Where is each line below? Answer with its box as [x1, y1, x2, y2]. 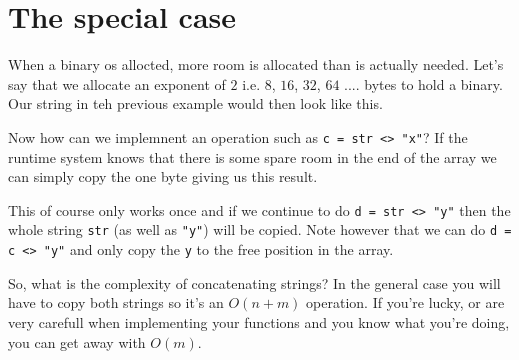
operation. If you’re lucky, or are [306, 292, 505, 313]
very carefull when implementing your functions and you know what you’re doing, [8, 311, 510, 332]
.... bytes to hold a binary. [344, 73, 503, 94]
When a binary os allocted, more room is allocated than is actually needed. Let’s [8, 54, 504, 75]
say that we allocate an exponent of [8, 73, 226, 94]
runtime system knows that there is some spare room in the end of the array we [8, 146, 497, 167]
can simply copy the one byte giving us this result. [8, 166, 318, 187]
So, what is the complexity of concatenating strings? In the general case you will [8, 272, 501, 293]
